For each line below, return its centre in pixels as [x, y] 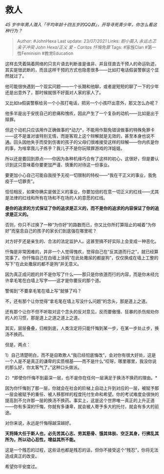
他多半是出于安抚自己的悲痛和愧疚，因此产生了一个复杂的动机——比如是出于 [82, 113]
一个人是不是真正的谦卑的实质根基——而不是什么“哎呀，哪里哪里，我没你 [79, 361]
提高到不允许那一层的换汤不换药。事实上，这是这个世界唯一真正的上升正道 [80, 400]
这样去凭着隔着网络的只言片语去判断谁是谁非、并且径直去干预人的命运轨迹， [82, 64]
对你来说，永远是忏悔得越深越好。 [39, 423]
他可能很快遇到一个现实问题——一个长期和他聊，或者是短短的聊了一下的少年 [82, 86]
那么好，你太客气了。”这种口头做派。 [45, 367]
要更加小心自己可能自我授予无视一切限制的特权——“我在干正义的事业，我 [79, 175]
